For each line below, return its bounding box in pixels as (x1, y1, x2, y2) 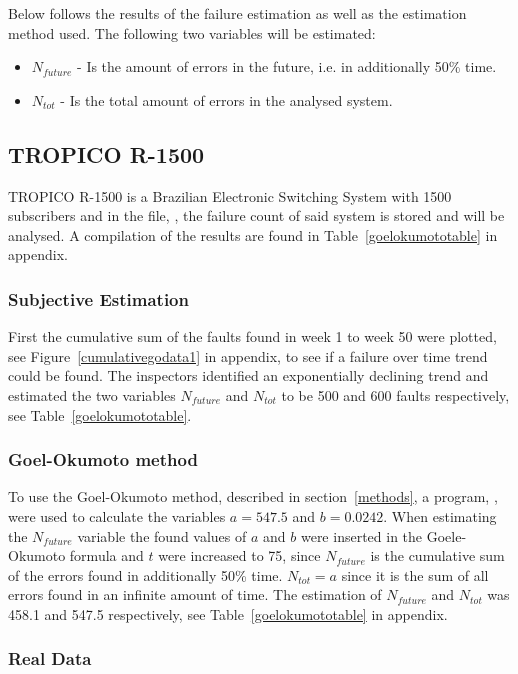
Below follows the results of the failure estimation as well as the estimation (8, 3, 467, 23)
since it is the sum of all (341, 564, 489, 585)
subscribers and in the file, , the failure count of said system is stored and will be (8, 205, 505, 226)
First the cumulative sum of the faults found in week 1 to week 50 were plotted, (8, 326, 497, 347)
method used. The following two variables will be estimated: (8, 22, 376, 43)
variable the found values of (77, 525, 247, 546)
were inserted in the (300, 525, 423, 546)
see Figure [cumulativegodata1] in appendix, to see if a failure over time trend (8, 345, 488, 366)
